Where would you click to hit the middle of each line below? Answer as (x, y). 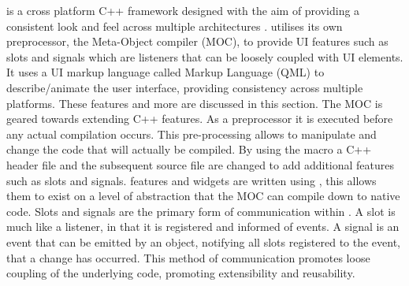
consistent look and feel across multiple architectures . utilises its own (175, 26)
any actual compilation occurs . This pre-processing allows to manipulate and (191, 134)
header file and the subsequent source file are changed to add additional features (201, 164)
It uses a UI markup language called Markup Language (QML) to (165, 72)
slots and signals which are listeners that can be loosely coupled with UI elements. (205, 56)
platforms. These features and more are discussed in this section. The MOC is (195, 103)
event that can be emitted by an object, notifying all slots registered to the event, (204, 241)
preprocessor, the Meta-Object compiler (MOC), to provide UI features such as (197, 41)
